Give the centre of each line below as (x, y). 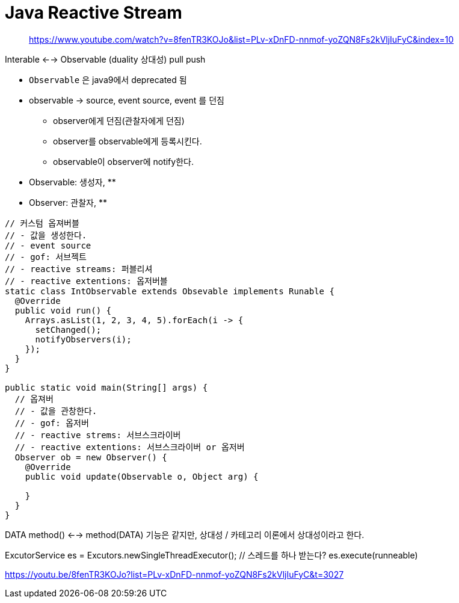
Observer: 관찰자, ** (68, 202)
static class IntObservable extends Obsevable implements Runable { (170, 291)
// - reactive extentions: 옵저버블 (86, 281)
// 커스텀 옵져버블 (42, 223)
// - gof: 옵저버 (52, 423)
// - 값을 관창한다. (56, 411)
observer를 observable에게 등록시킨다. (128, 141)
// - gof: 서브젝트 (46, 257)
